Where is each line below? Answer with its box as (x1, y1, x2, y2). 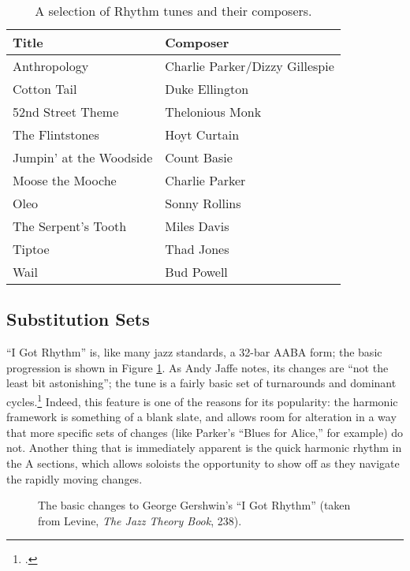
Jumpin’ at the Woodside (13, 148, 153, 166)
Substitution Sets (6, 307, 150, 331)
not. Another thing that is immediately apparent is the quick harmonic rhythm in (6, 439, 402, 456)
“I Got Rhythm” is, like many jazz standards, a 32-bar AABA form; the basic (6, 344, 382, 360)
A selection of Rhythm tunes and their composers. (35, 2, 312, 20)
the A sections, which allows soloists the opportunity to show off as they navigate (6, 455, 400, 472)
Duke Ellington (165, 80, 249, 98)
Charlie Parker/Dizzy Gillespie (165, 57, 334, 75)
